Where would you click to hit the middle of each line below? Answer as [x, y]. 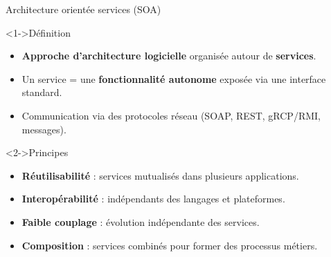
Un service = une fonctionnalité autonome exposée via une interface [174, 78]
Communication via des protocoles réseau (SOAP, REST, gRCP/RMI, [171, 115]
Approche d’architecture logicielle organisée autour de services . [169, 56]
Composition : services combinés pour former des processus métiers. [170, 245]
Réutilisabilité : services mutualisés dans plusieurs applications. [160, 175]
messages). [44, 129]
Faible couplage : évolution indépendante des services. [141, 221]
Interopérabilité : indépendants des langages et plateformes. [153, 199]
